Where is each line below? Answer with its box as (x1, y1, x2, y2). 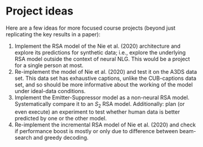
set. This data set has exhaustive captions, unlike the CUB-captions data (14, 74, 197, 82)
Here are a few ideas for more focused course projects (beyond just (5, 24, 176, 31)
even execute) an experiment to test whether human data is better (14, 108, 181, 116)
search (14, 134, 32, 141)
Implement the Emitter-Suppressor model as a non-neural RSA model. (14, 94, 190, 101)
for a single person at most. (14, 62, 84, 69)
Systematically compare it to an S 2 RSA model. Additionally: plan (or (14, 100, 185, 109)
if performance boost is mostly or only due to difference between (14, 127, 179, 134)
